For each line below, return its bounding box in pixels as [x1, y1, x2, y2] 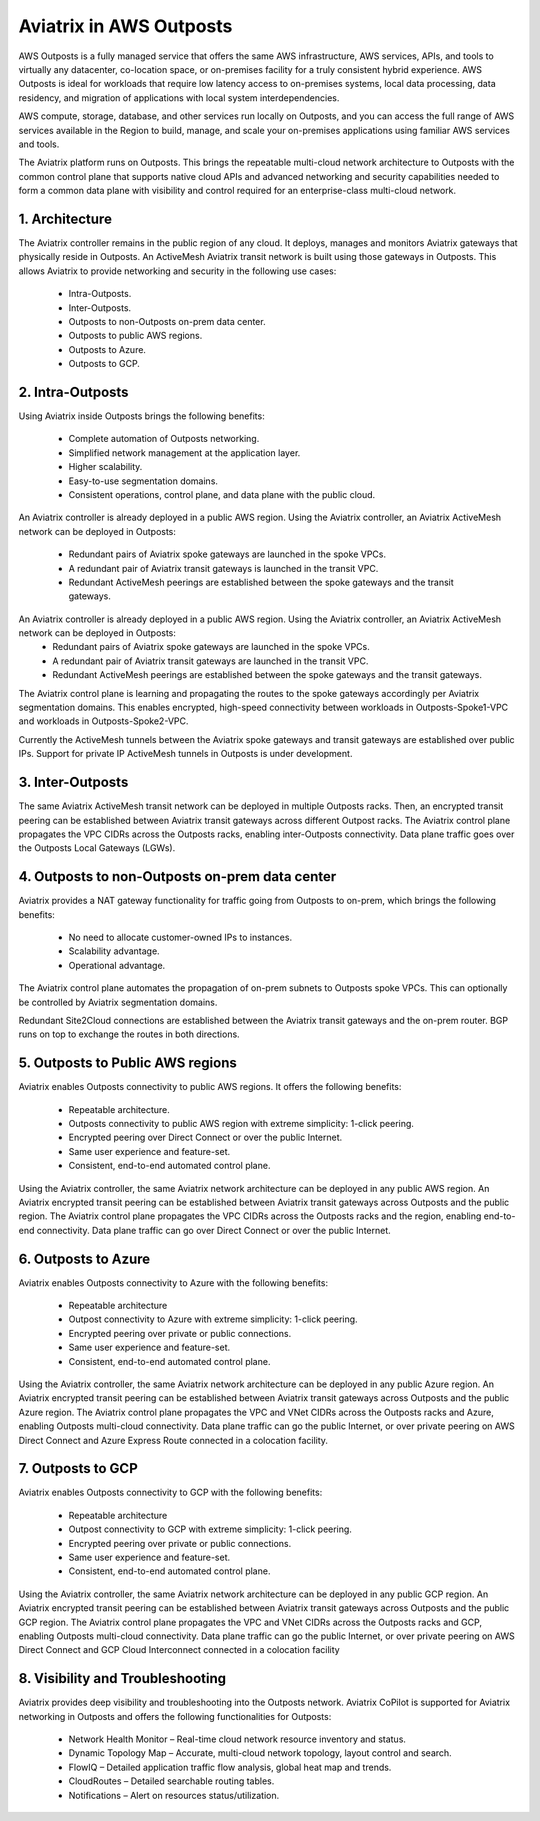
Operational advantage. [68, 959, 166, 971]
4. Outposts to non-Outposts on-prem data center [18, 868, 337, 885]
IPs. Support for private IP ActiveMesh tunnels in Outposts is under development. [18, 748, 353, 760]
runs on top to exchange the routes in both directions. [18, 1028, 240, 1040]
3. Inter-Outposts [18, 774, 129, 791]
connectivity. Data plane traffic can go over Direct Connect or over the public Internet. [36, 1224, 392, 1236]
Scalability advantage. [68, 945, 160, 957]
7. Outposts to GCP [18, 1460, 139, 1477]
